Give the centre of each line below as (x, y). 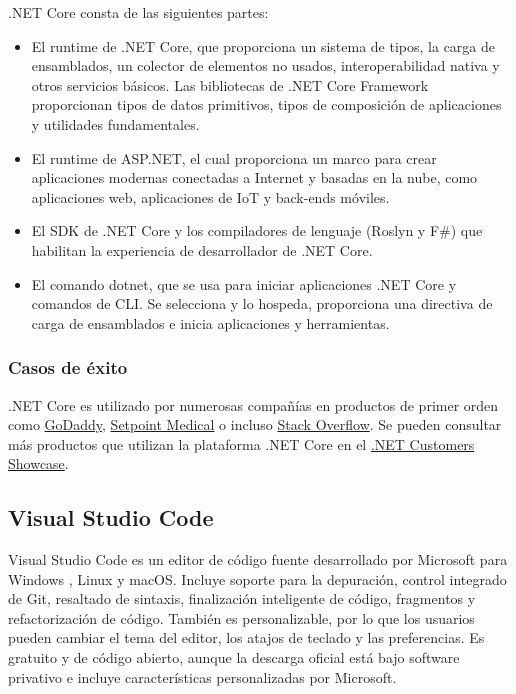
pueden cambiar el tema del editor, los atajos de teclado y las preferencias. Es (246, 637)
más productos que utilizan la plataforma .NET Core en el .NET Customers (241, 443)
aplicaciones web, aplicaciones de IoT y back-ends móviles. (210, 196)
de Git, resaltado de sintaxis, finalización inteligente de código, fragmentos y (242, 598)
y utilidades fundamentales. (115, 123)
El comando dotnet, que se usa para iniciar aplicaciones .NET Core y (244, 283)
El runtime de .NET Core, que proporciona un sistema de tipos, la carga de (263, 45)
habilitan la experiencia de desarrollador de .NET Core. (202, 249)
